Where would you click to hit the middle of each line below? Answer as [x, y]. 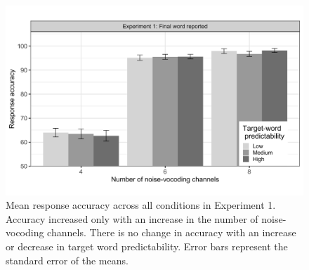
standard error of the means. [67, 260]
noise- [274, 218]
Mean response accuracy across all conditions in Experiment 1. [141, 205]
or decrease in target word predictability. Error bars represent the [147, 246]
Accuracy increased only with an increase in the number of [132, 218]
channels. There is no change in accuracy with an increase [172, 232]
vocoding [25, 232]
